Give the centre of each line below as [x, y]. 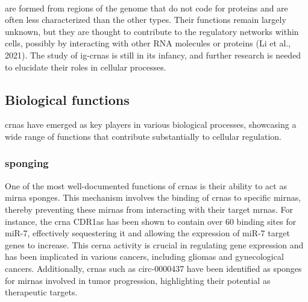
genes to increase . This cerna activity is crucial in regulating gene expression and [154, 244]
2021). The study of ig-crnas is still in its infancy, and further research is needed [153, 55]
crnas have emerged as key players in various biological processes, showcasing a [151, 124]
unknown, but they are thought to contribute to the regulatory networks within [152, 31]
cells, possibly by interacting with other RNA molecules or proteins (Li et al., [148, 43]
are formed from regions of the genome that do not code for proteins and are [146, 8]
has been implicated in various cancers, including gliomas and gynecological [144, 256]
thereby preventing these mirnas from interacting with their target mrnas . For [149, 209]
